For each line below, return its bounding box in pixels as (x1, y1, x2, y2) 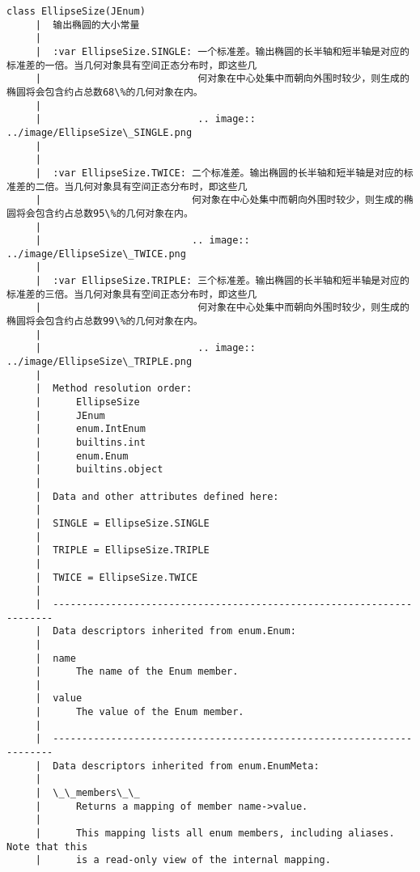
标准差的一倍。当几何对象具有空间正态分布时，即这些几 (6, 59, 257, 71)
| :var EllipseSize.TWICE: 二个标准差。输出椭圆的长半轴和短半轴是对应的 (35, 167, 404, 179)
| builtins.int (35, 437, 146, 448)
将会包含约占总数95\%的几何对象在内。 (15, 207, 193, 219)
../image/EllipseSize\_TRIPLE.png (6, 356, 193, 368)
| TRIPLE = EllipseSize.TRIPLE (35, 544, 210, 557)
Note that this (6, 840, 88, 853)
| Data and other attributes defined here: (35, 490, 279, 502)
